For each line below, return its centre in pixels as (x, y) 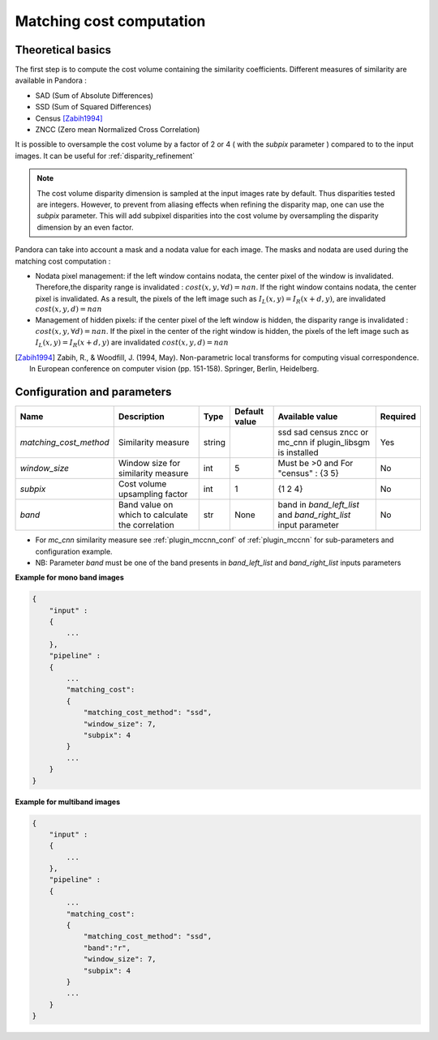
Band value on (146, 505)
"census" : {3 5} (309, 473)
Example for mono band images (70, 578)
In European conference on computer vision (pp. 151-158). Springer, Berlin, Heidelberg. (174, 369)
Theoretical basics (63, 50)
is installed (298, 452)
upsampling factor (153, 494)
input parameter (309, 525)
